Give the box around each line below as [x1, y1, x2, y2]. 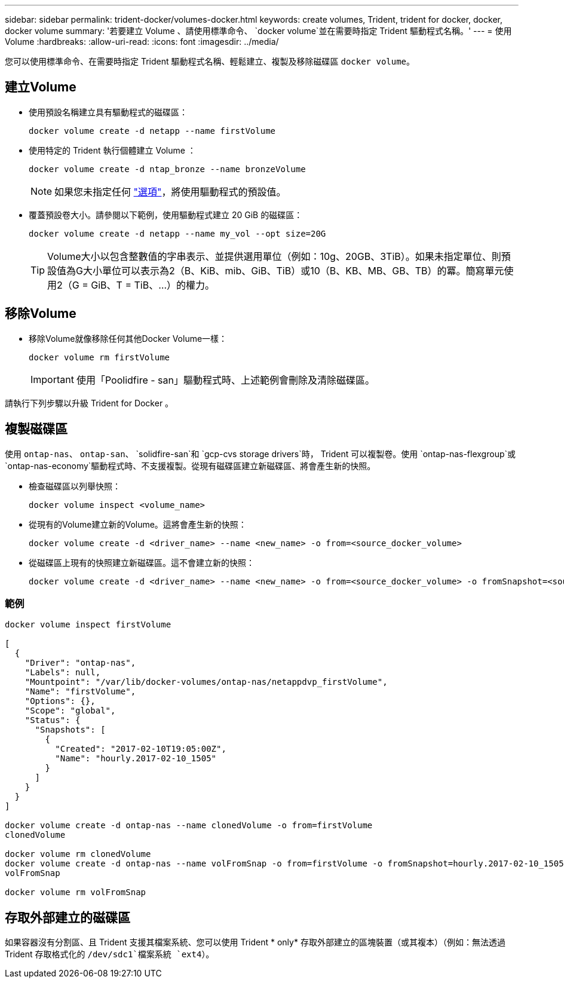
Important [30, 373, 74, 385]
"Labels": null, [24, 667, 101, 678]
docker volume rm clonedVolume [5, 849, 151, 859]
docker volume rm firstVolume [29, 352, 170, 362]
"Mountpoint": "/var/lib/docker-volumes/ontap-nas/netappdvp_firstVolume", [24, 677, 388, 687]
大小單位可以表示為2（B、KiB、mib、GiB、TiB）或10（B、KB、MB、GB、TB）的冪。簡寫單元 [82, 264, 504, 277]
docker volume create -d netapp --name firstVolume [29, 125, 276, 136]
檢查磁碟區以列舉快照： [29, 480, 121, 491]
